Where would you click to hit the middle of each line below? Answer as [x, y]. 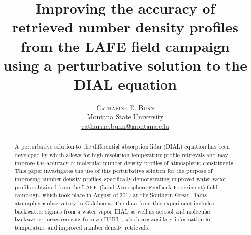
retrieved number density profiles [125, 27]
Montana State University [125, 117]
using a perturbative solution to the [125, 65]
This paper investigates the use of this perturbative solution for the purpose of [114, 171]
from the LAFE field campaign [125, 46]
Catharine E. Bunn [125, 107]
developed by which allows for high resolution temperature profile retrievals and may [121, 155]
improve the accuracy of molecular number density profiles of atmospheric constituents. [125, 163]
